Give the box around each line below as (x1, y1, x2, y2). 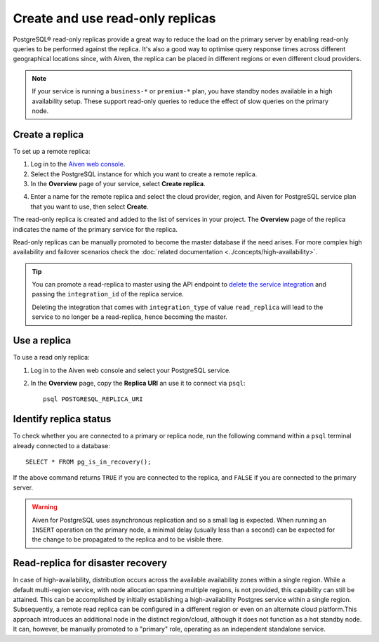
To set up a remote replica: (13, 147, 91, 155)
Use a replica (13, 334, 72, 347)
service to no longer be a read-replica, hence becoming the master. (32, 313, 227, 321)
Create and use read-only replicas (13, 11, 216, 26)
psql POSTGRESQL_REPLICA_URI (43, 395, 143, 403)
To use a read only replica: (13, 353, 91, 362)
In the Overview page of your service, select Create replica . (30, 179, 206, 188)
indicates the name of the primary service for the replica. (13, 225, 178, 233)
